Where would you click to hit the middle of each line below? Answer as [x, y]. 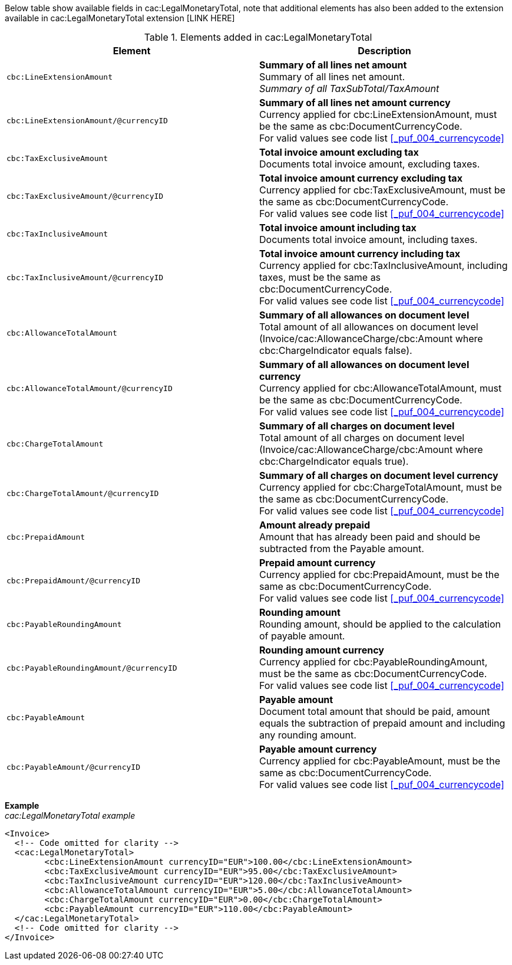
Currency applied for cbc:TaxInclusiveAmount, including [384, 265]
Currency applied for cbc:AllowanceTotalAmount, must [381, 388]
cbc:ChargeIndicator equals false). [336, 350]
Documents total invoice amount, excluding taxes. [370, 164]
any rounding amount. [308, 735]
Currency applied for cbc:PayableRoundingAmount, [374, 662]
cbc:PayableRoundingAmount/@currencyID [92, 668]
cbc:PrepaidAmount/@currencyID [73, 580]
